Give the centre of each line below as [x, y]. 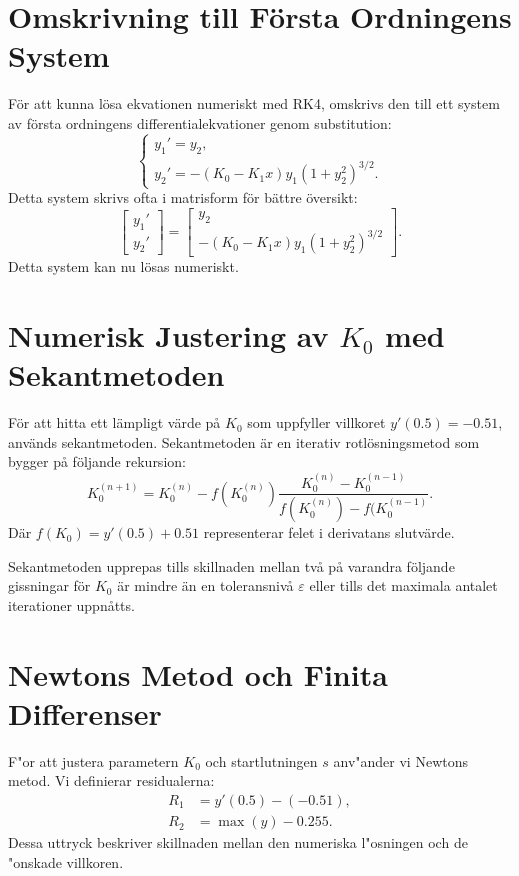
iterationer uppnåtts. [71, 604]
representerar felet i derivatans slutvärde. [329, 532]
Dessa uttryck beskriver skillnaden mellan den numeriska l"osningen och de [238, 842]
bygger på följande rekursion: [97, 461]
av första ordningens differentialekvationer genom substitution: [200, 122]
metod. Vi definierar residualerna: [111, 780]
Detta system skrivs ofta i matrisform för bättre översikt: [183, 197]
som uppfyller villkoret [316, 422]
